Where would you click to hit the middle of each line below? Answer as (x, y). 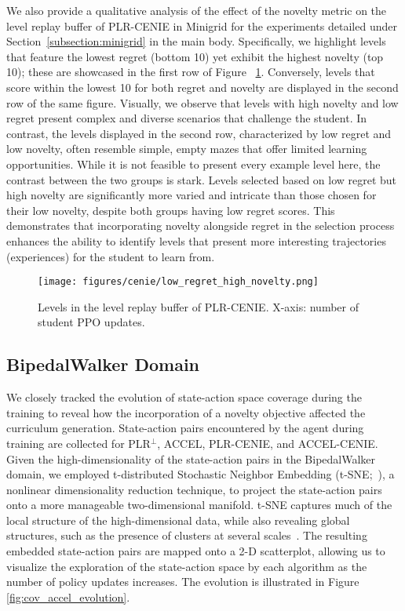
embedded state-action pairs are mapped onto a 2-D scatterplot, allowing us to (196, 551)
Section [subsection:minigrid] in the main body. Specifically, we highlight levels (196, 41)
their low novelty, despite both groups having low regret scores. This (171, 210)
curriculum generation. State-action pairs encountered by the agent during (185, 428)
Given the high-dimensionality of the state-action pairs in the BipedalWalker (191, 458)
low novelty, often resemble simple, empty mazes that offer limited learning (187, 149)
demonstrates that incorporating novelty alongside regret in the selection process (201, 225)
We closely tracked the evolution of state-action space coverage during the (184, 397)
